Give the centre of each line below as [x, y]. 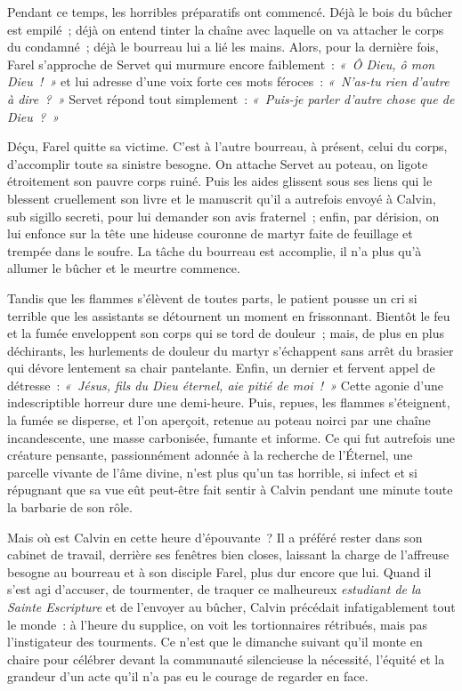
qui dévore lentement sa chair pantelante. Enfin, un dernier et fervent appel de [221, 368]
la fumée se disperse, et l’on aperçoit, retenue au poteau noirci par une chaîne [219, 420]
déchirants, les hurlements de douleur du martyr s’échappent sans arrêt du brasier [231, 350]
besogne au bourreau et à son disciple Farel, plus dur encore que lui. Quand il [219, 571]
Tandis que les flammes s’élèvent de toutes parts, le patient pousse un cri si [212, 297]
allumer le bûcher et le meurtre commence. [124, 268]
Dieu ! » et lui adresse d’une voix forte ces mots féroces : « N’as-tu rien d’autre [228, 81]
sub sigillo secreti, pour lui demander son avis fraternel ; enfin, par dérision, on [223, 216]
